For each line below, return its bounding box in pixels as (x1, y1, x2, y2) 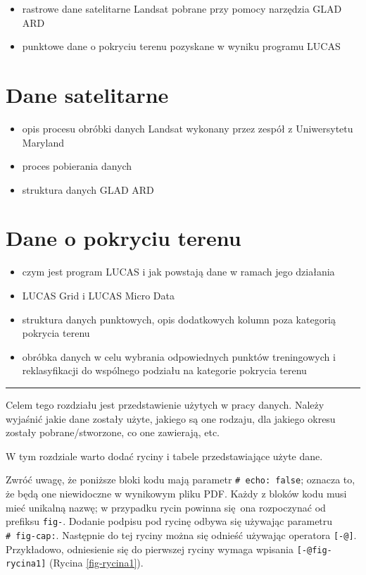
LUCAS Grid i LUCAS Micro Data (22, 288, 175, 302)
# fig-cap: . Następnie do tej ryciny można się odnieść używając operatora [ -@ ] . (6, 527, 357, 542)
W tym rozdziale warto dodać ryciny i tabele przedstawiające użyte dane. (6, 448, 323, 463)
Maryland (22, 135, 64, 149)
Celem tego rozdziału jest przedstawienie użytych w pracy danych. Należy (6, 397, 324, 412)
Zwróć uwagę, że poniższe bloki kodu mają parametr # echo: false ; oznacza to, (6, 472, 355, 487)
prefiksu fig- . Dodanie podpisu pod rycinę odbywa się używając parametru (6, 514, 333, 528)
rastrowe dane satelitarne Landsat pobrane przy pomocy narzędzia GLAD (22, 1, 342, 16)
